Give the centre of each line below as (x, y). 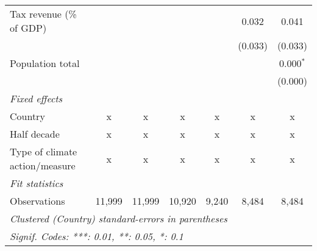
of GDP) (28, 28)
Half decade (35, 134)
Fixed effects (36, 98)
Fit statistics (37, 183)
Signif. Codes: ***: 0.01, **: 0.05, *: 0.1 (97, 236)
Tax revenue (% (43, 14)
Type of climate (44, 151)
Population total (45, 63)
